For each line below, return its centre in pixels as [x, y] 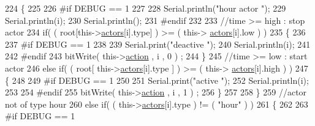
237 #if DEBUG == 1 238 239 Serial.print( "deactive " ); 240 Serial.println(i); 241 [158, 44]
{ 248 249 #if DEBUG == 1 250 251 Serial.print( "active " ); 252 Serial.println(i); [157, 80]
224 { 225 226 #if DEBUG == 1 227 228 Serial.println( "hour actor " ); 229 [146, 8]
